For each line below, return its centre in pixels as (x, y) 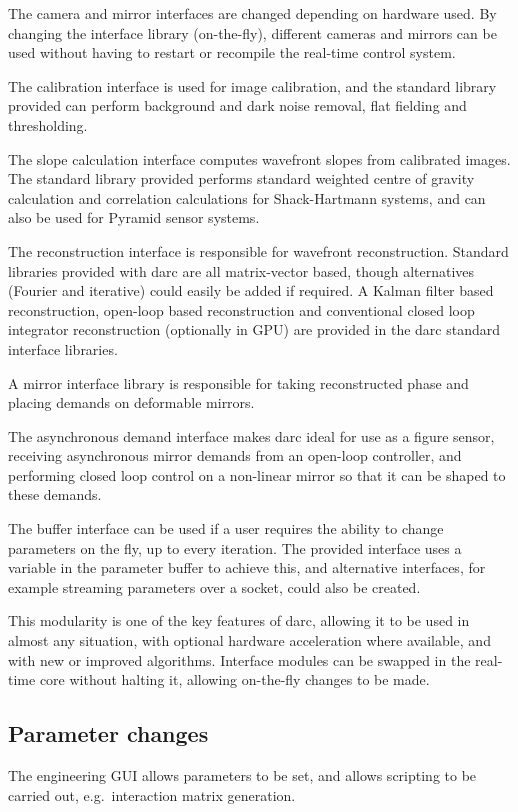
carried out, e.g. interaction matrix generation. (152, 794)
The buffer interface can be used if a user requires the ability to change (226, 528)
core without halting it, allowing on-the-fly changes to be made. (234, 679)
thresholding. (48, 124)
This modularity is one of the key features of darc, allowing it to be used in (239, 620)
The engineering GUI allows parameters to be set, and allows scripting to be (242, 775)
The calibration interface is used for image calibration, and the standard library (252, 85)
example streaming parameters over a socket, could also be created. (214, 586)
